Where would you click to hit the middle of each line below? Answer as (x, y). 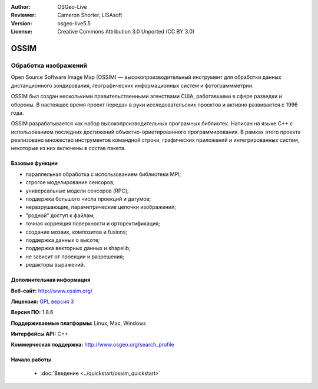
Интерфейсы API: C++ (39, 334)
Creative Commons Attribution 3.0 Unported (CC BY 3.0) (126, 32)
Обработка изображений (49, 65)
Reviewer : (24, 15)
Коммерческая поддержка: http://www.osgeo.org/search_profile (93, 345)
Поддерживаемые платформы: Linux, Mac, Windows (79, 323)
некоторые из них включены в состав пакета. (68, 148)
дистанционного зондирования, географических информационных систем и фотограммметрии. (132, 85)
